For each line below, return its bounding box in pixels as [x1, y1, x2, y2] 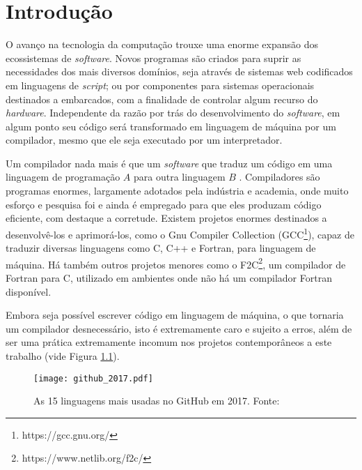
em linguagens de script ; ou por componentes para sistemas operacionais [6, 77, 315, 92]
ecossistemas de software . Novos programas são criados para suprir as [6, 50, 301, 65]
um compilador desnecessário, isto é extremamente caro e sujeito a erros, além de [6, 321, 352, 335]
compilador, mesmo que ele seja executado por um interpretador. [6, 132, 283, 147]
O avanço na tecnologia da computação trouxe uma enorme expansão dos [6, 37, 318, 52]
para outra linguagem [134, 169, 226, 184]
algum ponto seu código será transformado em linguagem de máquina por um [6, 119, 336, 133]
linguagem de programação [6, 169, 120, 184]
